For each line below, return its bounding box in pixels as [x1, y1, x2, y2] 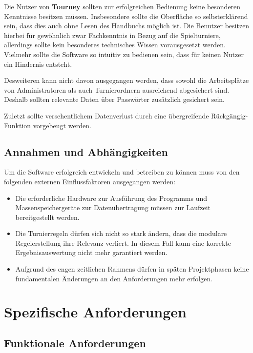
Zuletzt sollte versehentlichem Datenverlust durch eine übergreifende [4, 110, 209, 120]
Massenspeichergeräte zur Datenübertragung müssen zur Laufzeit [15, 202, 211, 213]
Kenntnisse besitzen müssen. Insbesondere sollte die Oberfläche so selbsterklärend [4, 11, 248, 21]
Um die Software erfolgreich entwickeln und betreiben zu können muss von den [4, 167, 240, 177]
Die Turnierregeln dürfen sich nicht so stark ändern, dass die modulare [15, 228, 227, 238]
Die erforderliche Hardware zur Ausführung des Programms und [15, 193, 208, 203]
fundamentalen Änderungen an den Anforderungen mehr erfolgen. [15, 273, 212, 283]
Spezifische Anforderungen [4, 302, 187, 322]
